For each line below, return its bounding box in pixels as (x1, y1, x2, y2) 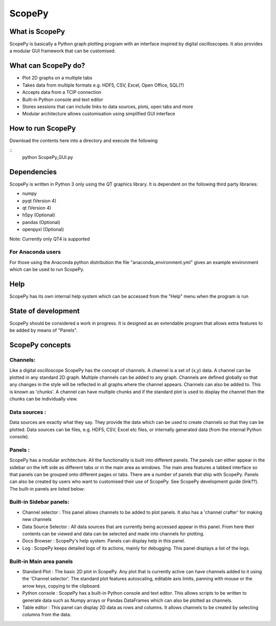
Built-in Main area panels (9, 558, 73, 565)
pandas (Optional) (22, 219, 60, 225)
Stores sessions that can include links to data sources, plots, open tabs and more (22, 103, 194, 110)
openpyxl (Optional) (22, 226, 64, 233)
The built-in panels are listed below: (9, 486, 85, 492)
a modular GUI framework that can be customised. (9, 48, 116, 54)
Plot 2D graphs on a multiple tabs (22, 75, 93, 81)
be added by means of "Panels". (9, 327, 78, 333)
